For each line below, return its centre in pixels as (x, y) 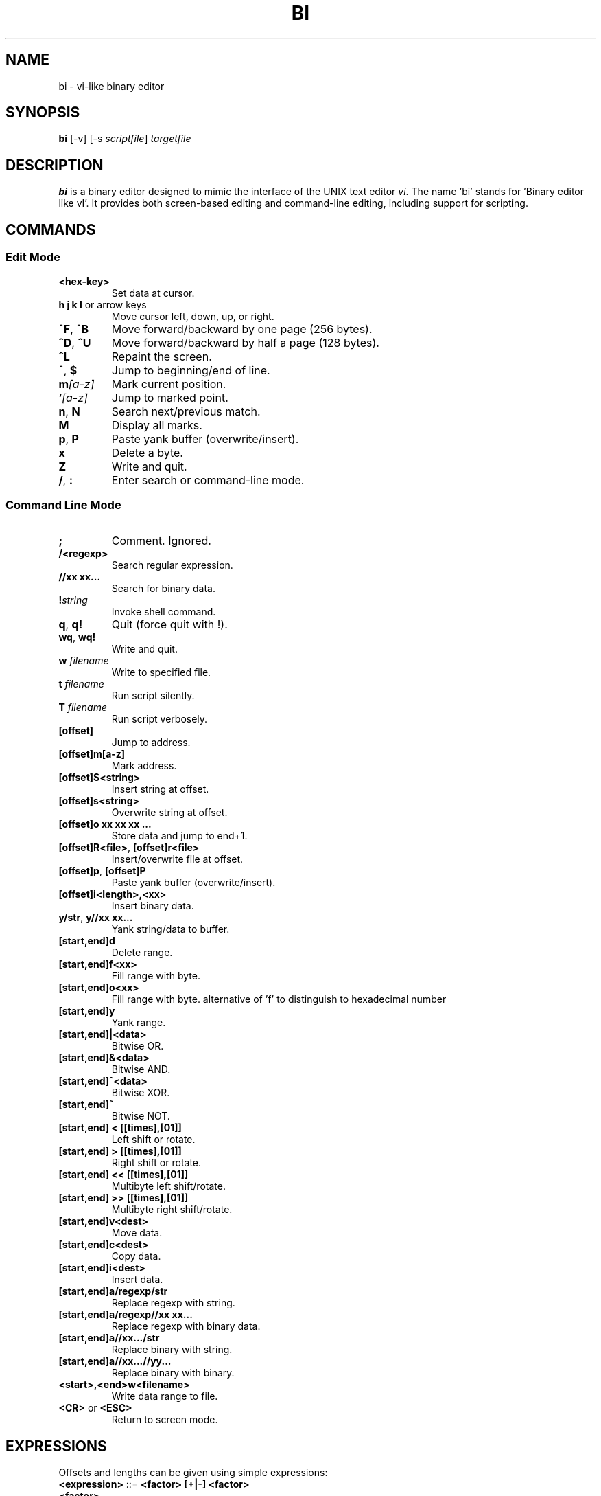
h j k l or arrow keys (103, 304)
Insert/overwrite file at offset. (177, 859)
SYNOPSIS (43, 113)
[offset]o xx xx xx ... (105, 824)
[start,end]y (87, 1011)
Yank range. (139, 1023)
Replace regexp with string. (173, 1303)
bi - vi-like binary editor (111, 86)
